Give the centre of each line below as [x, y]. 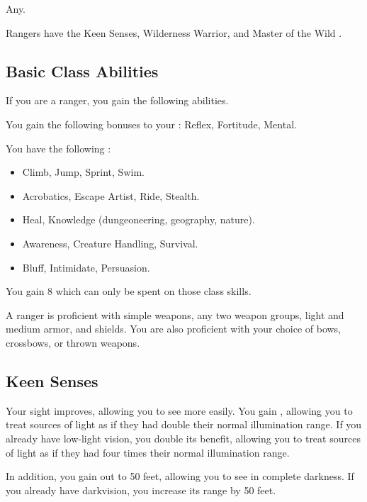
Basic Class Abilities [82, 71]
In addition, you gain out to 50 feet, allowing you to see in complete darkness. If [180, 476]
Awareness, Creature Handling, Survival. [110, 243]
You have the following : [58, 148]
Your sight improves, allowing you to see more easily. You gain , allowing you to [179, 410]
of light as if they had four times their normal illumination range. [148, 452]
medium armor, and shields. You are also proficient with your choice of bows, [174, 329]
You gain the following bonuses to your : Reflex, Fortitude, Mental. [151, 124]
